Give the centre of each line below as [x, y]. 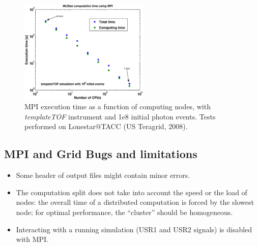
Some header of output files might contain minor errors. [103, 175]
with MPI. [32, 239]
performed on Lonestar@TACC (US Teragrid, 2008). [106, 126]
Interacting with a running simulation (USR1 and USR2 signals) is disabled [134, 229]
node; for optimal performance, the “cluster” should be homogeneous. [124, 212]
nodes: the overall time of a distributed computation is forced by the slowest [135, 202]
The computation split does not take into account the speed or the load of [132, 192]
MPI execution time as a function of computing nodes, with [118, 106]
